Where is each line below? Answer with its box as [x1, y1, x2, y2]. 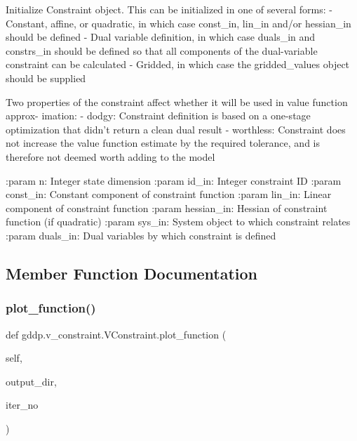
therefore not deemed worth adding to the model [6, 149, 215, 164]
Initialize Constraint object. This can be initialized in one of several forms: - [6, 2, 332, 16]
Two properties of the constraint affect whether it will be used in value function [6, 94, 348, 109]
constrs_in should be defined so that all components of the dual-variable [6, 43, 318, 58]
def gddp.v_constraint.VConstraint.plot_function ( [6, 327, 227, 341]
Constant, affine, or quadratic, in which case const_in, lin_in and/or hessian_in [6, 15, 351, 30]
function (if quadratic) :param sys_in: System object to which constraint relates [6, 214, 351, 229]
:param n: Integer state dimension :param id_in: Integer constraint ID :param [6, 173, 342, 187]
